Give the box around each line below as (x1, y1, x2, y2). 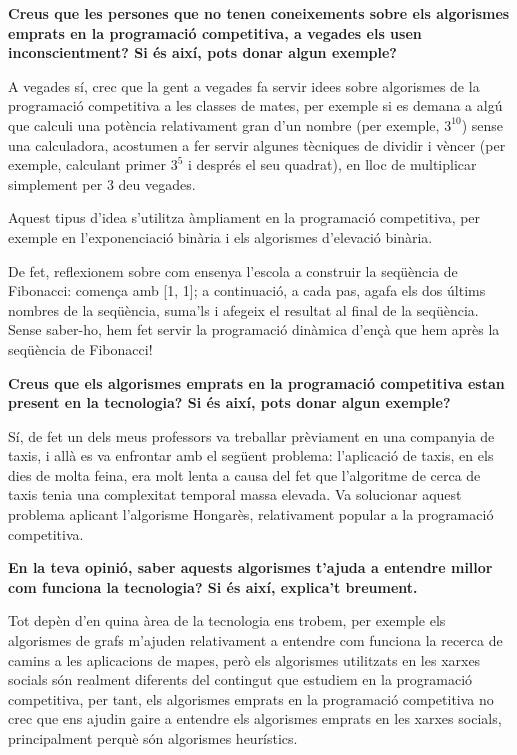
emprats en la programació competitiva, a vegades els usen (8, 22, 422, 43)
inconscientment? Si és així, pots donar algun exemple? (8, 42, 397, 63)
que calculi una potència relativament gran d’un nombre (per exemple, (8, 114, 440, 135)
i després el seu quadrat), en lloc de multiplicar (187, 154, 477, 175)
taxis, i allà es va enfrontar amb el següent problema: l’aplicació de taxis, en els (8, 445, 494, 466)
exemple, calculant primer (8, 154, 166, 175)
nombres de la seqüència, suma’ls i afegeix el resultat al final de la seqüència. (8, 299, 479, 320)
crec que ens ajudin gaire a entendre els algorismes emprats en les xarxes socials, (8, 708, 502, 729)
